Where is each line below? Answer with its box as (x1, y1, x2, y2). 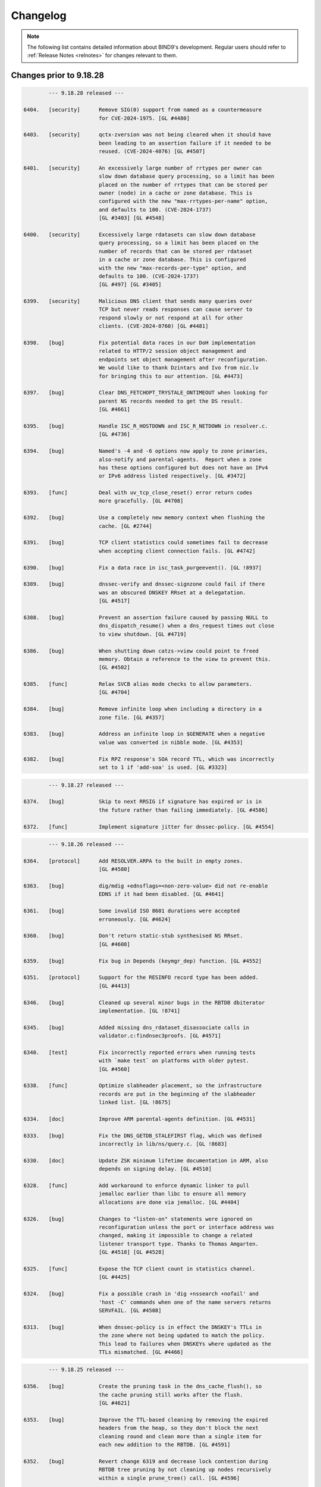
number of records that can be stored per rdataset (98, 247, 253, 255)
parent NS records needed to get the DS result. (98, 397, 243, 404)
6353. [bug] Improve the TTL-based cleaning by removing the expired (23, 1416, 269, 1423)
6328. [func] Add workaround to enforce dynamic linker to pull (23, 1182, 250, 1189)
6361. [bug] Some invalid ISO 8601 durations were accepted (23, 908, 240, 914)
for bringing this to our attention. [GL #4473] (98, 372, 243, 379)
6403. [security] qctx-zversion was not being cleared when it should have (23, 131, 272, 138)
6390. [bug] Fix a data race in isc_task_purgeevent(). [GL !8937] (23, 564, 262, 571)
